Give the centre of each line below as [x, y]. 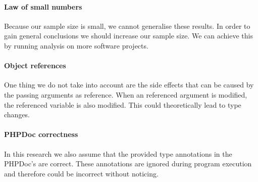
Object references [35, 65]
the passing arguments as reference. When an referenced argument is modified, [126, 94]
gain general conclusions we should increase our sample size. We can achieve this [128, 36]
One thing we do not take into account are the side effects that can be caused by [129, 85]
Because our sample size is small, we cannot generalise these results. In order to [127, 26]
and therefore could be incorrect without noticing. [81, 173]
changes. [17, 115]
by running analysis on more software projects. [76, 45]
